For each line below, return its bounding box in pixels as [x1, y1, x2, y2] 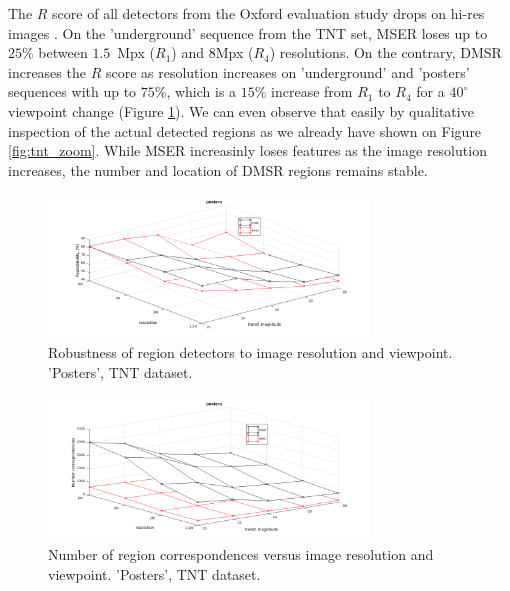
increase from [271, 81, 353, 102]
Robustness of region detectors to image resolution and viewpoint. [48, 342, 453, 363]
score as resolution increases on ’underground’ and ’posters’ [105, 61, 470, 82]
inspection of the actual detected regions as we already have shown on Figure [8, 120, 482, 141]
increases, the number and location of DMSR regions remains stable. [8, 159, 428, 180]
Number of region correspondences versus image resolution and [48, 544, 434, 565]
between [38, 42, 88, 63]
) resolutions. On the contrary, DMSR [269, 42, 502, 63]
